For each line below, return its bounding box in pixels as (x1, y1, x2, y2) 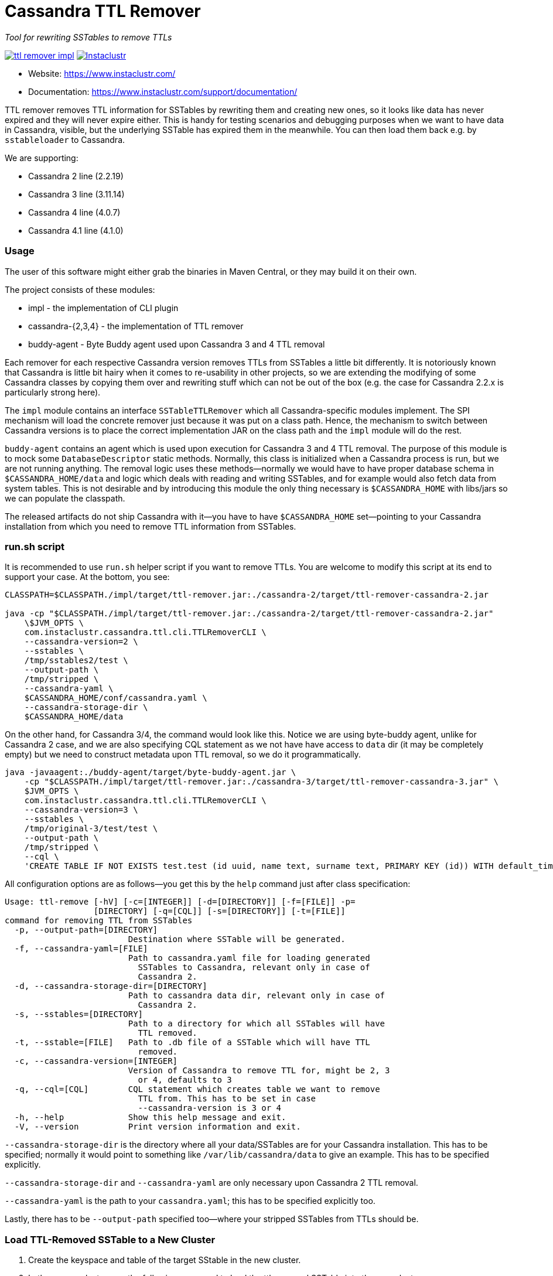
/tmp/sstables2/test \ (24, 656, 128, 666)
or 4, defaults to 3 (138, 1075, 232, 1085)
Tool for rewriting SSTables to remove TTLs (5, 32, 172, 42)
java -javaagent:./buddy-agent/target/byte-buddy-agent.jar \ (5, 767, 296, 777)
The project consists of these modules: (5, 284, 155, 295)
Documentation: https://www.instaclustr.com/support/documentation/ (28, 86, 298, 97)
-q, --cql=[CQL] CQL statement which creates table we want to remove (14, 1084, 380, 1094)
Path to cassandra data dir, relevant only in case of (128, 991, 385, 1001)
